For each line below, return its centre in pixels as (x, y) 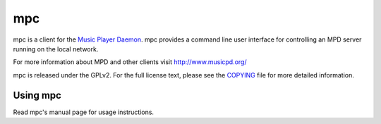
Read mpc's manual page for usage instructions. (84, 112)
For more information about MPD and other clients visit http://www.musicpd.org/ (130, 62)
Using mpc (37, 95)
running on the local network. (56, 49)
